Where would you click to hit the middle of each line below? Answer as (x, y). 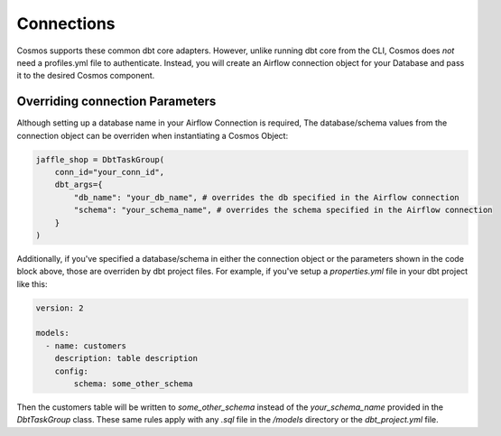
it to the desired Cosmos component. (86, 76)
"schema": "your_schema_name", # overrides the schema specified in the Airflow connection (283, 210)
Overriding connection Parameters (116, 102)
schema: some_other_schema (133, 384)
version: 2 (60, 308)
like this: (32, 283)
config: (72, 371)
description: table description (126, 358)
